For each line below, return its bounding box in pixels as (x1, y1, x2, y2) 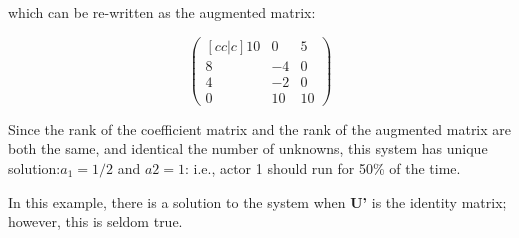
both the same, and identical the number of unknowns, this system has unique (8, 138, 488, 159)
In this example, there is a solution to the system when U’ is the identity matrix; (8, 191, 507, 212)
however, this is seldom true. (8, 211, 183, 232)
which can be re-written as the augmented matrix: (8, 2, 316, 22)
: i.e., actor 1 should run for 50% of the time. (184, 157, 461, 178)
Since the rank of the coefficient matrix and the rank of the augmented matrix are (8, 118, 512, 139)
